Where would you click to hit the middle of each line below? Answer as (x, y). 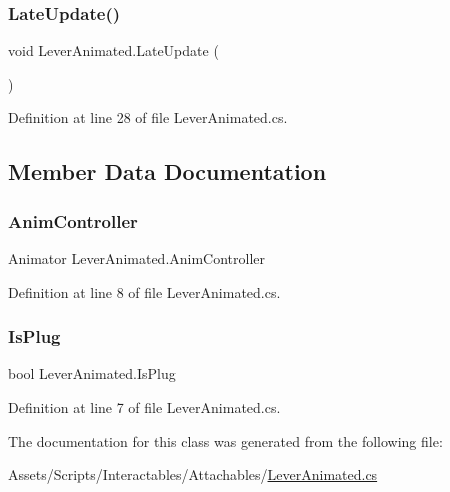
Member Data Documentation (167, 171)
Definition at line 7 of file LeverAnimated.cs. (144, 407)
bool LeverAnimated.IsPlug (92, 373)
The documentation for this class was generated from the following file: (225, 440)
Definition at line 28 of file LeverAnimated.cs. (148, 117)
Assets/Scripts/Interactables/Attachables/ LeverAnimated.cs (193, 474)
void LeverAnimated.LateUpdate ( (113, 50)
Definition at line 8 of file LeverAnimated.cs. (144, 291)
